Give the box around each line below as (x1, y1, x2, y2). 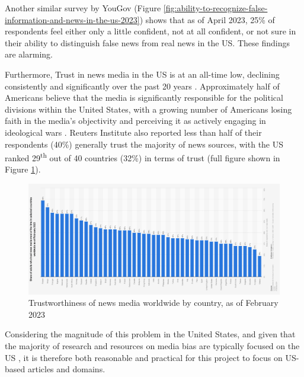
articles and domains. (27, 363, 105, 375)
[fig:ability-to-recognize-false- (163, 2, 268, 14)
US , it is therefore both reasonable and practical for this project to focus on (5, 351, 283, 363)
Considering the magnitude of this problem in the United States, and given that (5, 328, 296, 340)
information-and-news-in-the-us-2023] (5, 13, 140, 25)
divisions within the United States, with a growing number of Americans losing (5, 103, 292, 115)
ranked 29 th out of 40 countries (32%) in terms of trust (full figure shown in (5, 150, 280, 164)
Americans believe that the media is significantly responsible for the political (5, 91, 283, 104)
